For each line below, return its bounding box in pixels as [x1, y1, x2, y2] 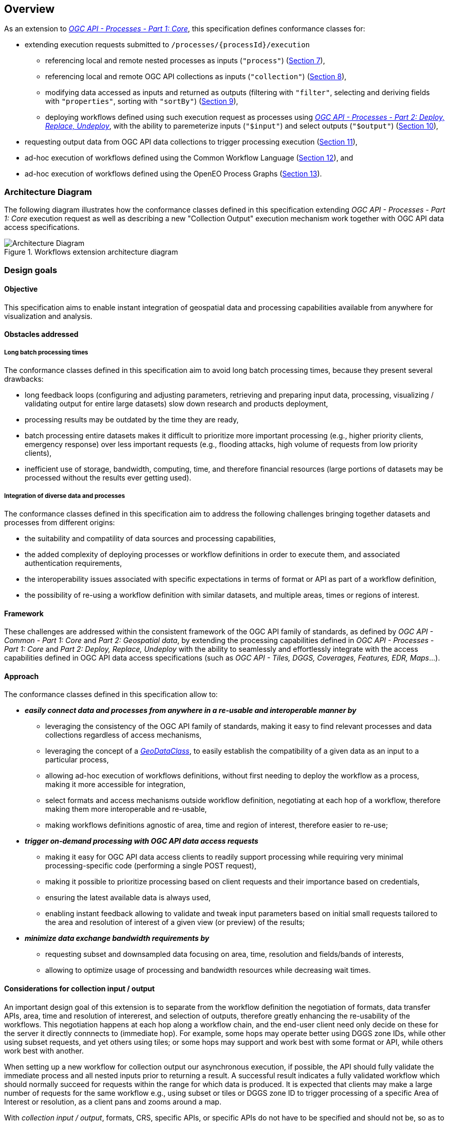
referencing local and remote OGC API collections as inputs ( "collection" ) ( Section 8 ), [45, 72, 347, 81]
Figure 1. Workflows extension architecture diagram [4, 247, 178, 257]
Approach [4, 671, 39, 681]
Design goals [4, 264, 58, 275]
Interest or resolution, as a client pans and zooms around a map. [4, 1097, 221, 1106]
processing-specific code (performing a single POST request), [45, 861, 256, 870]
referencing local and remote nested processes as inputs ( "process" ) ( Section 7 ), [45, 56, 325, 65]
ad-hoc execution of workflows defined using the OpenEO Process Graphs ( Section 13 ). [25, 169, 322, 179]
